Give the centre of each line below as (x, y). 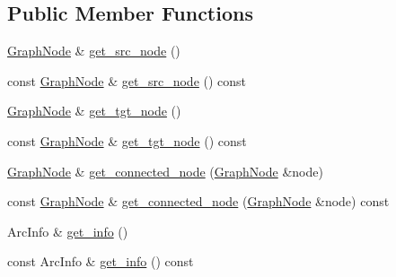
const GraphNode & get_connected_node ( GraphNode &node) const (198, 201)
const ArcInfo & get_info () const (101, 261)
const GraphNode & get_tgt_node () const (127, 140)
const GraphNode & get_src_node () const (127, 80)
